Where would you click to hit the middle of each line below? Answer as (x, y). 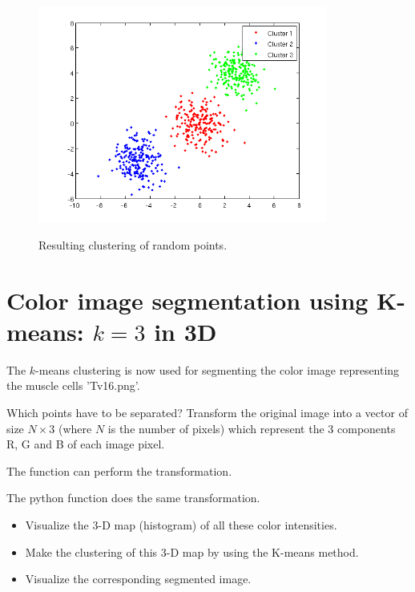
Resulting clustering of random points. (133, 244)
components (367, 428)
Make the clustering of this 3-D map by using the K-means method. (192, 551)
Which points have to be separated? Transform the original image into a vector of (207, 412)
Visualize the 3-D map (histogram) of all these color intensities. (181, 524)
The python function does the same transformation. (133, 498)
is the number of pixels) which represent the (216, 428)
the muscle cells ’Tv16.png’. (73, 385)
